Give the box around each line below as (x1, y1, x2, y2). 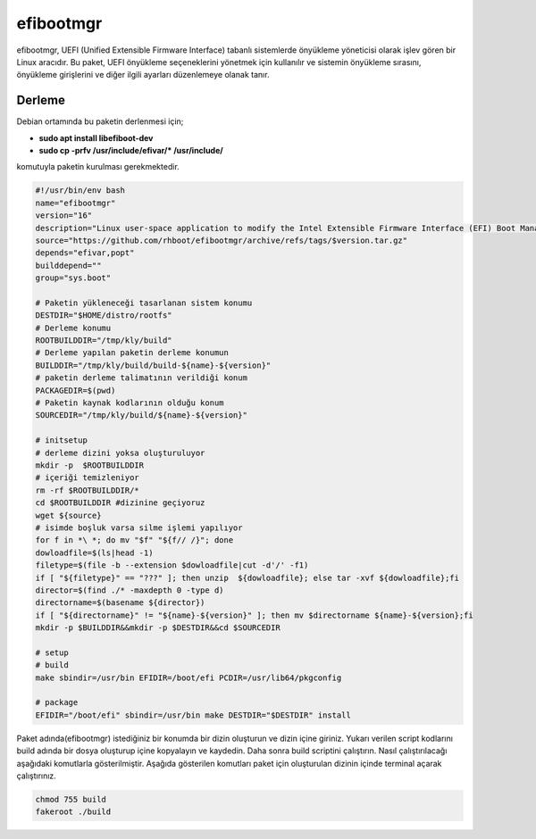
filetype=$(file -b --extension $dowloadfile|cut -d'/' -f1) (35, 561, 309, 570)
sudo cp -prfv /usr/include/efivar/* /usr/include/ (38, 145, 223, 156)
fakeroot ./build (35, 807, 112, 817)
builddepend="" (35, 260, 102, 270)
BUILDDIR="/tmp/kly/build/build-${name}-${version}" (35, 360, 272, 370)
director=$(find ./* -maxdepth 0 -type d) (35, 585, 224, 595)
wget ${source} (35, 510, 102, 520)
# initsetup (35, 436, 88, 445)
